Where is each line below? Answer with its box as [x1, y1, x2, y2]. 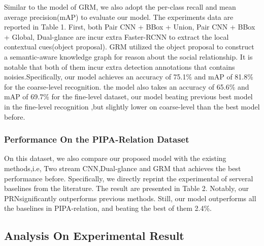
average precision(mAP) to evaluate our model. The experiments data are [4, 11, 234, 22]
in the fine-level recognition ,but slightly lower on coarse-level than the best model [4, 101, 260, 112]
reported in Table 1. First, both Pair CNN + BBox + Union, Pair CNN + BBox [4, 21, 255, 32]
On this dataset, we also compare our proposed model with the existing [4, 153, 226, 163]
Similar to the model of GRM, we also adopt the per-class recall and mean [4, 2, 236, 12]
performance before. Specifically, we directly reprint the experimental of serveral [4, 173, 253, 183]
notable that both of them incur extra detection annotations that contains [4, 61, 235, 72]
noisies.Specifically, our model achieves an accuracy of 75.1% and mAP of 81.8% [4, 71, 253, 82]
